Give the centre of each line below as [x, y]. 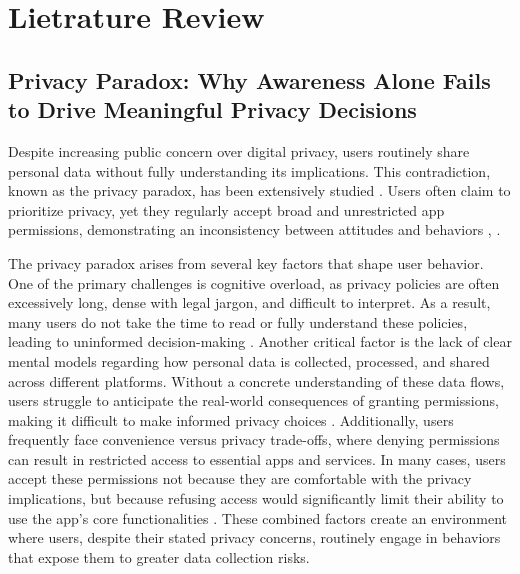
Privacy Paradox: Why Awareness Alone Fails [249, 79]
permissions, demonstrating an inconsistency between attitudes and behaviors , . [254, 229]
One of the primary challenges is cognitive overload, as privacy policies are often [254, 282]
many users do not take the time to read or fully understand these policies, [238, 321]
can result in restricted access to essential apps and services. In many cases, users [257, 458]
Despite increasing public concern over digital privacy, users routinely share [239, 150]
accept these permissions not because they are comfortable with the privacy [240, 478]
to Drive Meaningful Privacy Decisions [212, 109]
